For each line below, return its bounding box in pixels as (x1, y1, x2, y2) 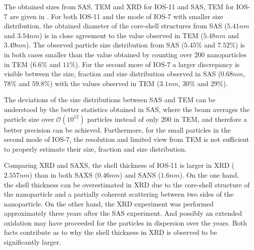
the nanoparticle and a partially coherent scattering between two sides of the (4, 189, 234, 199)
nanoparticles (207, 49, 247, 59)
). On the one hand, (179, 169, 239, 180)
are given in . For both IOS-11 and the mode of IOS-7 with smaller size (9, 11, 223, 21)
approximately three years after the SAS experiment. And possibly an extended (4, 208, 242, 218)
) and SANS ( (120, 169, 161, 180)
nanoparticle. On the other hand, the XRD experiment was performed (4, 198, 214, 208)
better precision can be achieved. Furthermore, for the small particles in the (4, 124, 231, 135)
